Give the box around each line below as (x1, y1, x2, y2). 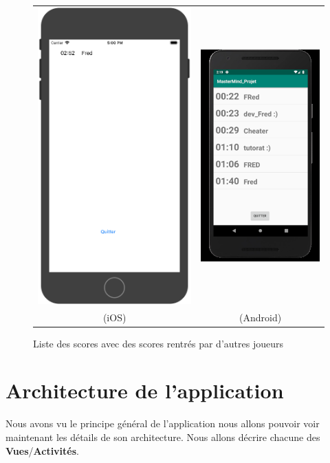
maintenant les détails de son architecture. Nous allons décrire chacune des (5, 430, 320, 444)
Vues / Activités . (5, 443, 79, 457)
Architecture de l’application (5, 376, 284, 405)
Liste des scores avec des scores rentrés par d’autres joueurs (33, 336, 283, 350)
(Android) (239, 310, 282, 324)
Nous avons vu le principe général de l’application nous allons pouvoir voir (5, 416, 320, 431)
